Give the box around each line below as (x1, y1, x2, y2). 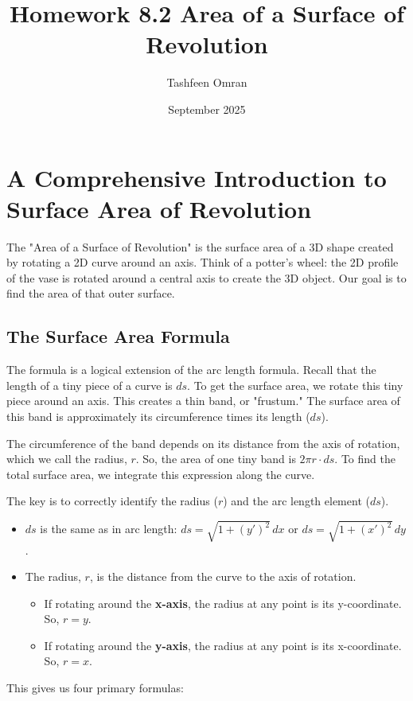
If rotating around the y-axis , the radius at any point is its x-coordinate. (44, 637, 402, 653)
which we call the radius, (6, 450, 127, 467)
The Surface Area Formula (6, 324, 230, 349)
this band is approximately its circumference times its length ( (6, 407, 310, 424)
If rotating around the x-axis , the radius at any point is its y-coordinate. (44, 594, 402, 611)
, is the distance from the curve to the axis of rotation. (89, 568, 357, 585)
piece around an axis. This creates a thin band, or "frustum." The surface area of (6, 392, 400, 409)
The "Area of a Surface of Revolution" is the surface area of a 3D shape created (6, 238, 394, 255)
